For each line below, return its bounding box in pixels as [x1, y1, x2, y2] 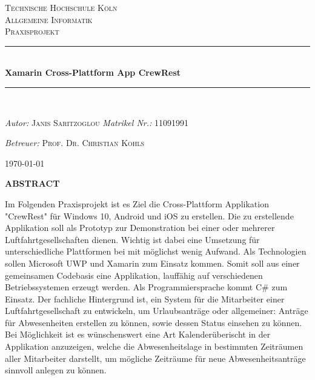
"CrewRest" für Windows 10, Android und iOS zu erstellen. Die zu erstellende [5, 209, 294, 222]
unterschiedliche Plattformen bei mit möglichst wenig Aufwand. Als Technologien [5, 245, 307, 258]
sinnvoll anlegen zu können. [5, 364, 107, 376]
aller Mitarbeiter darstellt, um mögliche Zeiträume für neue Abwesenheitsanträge [5, 352, 306, 364]
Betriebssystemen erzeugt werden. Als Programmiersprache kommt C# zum [5, 281, 288, 293]
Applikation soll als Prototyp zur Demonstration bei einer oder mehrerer [5, 221, 275, 234]
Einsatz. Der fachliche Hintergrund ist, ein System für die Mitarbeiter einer [5, 292, 285, 305]
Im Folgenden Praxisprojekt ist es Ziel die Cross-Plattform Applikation [5, 197, 269, 210]
